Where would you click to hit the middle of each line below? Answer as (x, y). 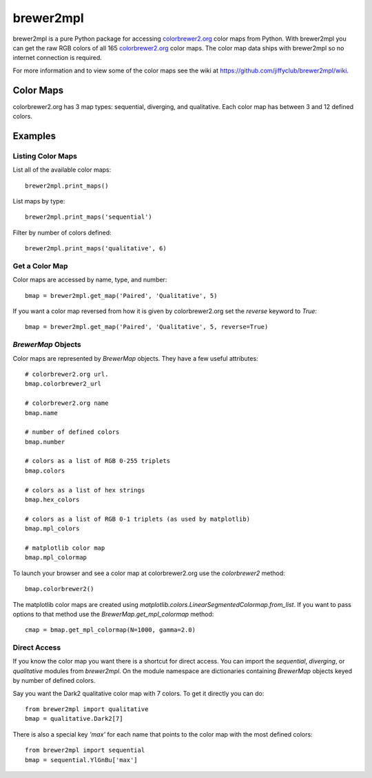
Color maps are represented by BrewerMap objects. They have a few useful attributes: (135, 358)
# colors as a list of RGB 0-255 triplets (98, 461)
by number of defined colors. (54, 681)
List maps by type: (39, 201)
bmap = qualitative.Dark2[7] (74, 719)
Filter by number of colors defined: (62, 232)
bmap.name (41, 413)
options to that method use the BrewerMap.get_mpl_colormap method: (113, 614)
